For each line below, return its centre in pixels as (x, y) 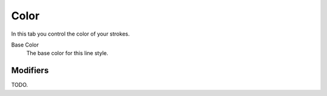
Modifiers (30, 70)
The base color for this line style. (67, 53)
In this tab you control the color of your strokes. (71, 34)
